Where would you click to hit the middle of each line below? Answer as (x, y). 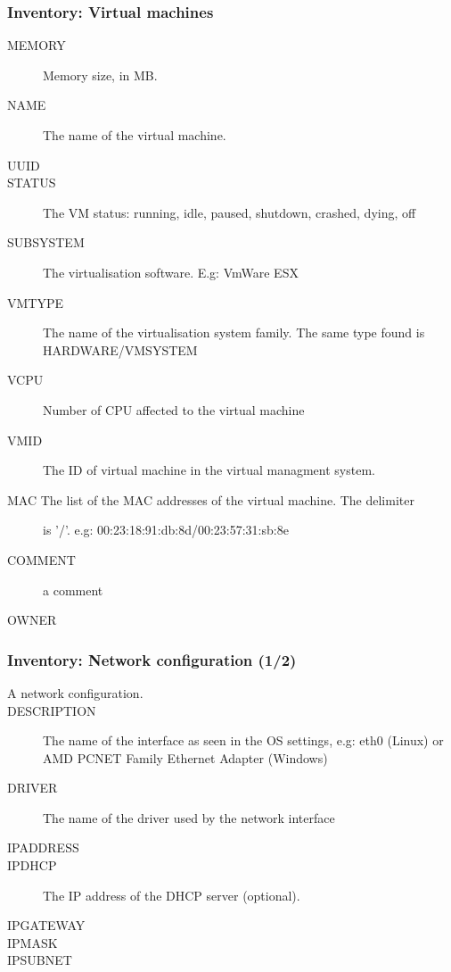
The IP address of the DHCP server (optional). (172, 895)
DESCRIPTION (52, 710)
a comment (73, 590)
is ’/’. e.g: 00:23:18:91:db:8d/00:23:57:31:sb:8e (166, 530)
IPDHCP (32, 865)
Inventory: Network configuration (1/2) (152, 659)
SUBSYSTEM (46, 242)
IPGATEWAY (46, 925)
